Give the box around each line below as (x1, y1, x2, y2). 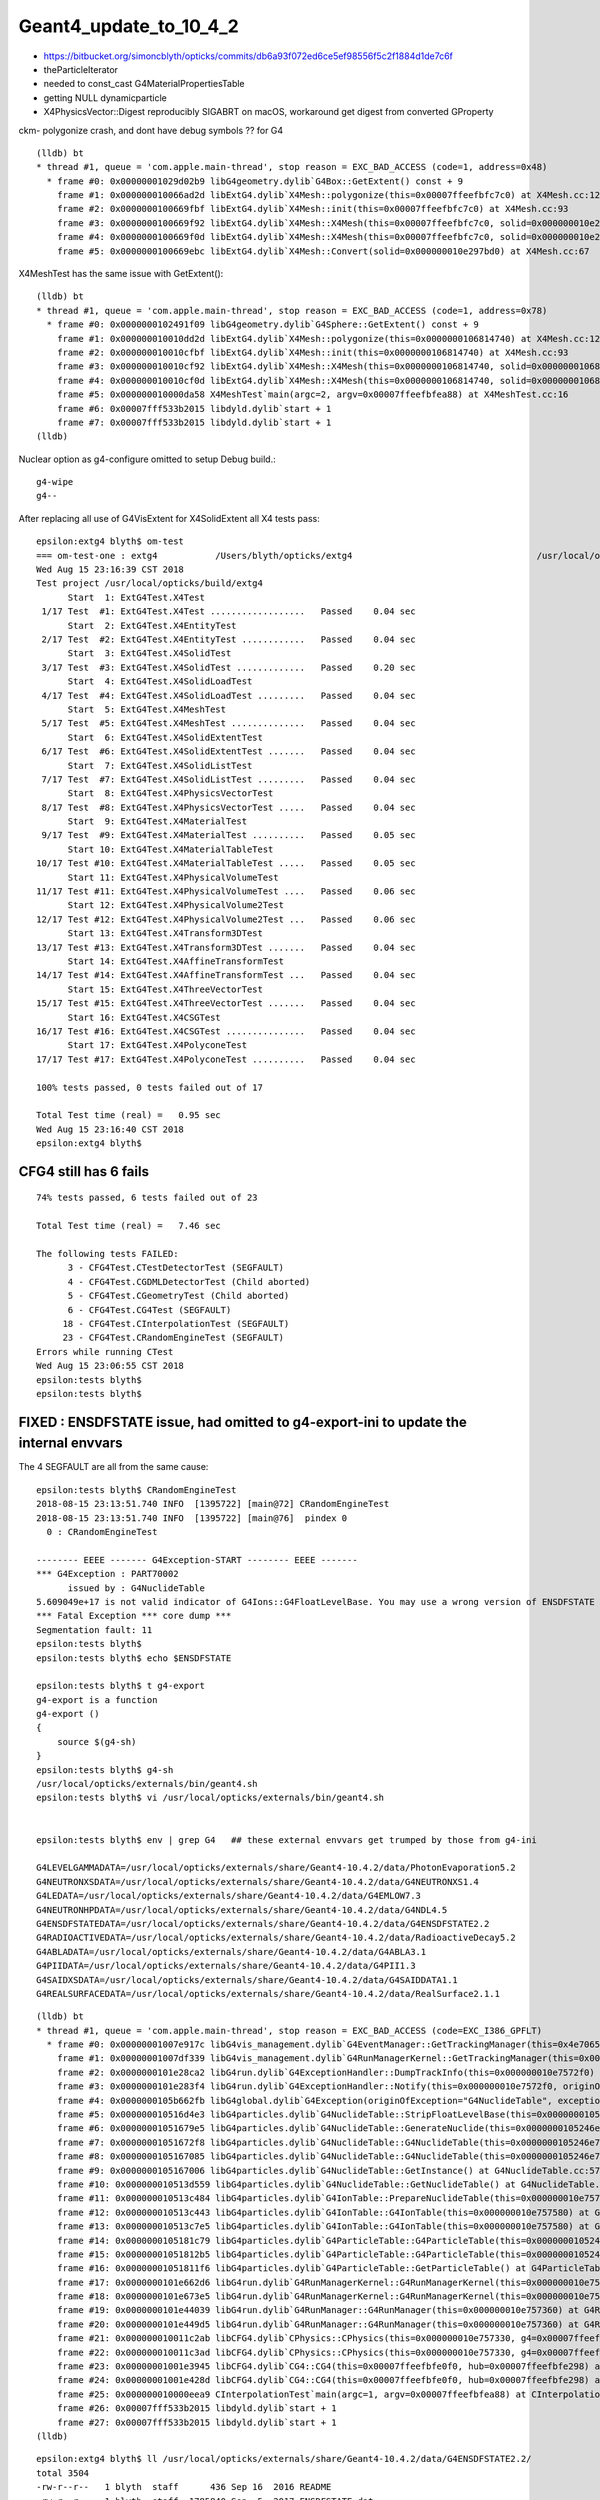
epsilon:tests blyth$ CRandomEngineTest (36, 1484, 237, 1495)
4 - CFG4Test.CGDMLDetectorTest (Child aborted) (67, 1276, 311, 1287)
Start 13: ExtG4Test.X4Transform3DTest (67, 928, 264, 939)
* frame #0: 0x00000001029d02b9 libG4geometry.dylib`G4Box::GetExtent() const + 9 (46, 175, 464, 187)
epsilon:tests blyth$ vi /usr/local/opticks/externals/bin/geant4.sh (36, 1792, 385, 1804)
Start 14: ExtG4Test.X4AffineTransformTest (67, 955, 285, 967)
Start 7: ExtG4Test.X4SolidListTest (67, 760, 253, 771)
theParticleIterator (43, 63, 119, 75)
